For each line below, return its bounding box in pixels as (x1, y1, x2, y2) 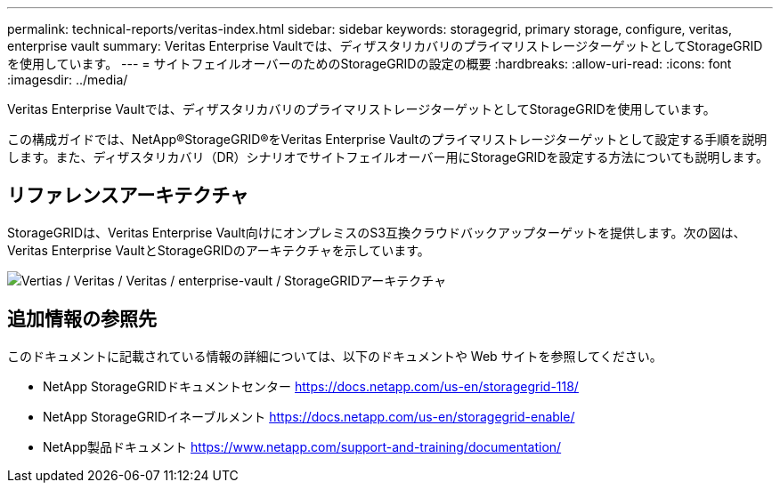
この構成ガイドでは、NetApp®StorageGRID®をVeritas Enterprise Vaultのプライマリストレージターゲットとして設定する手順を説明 (7, 132, 768, 147)
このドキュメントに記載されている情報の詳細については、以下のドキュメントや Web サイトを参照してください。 (7, 348, 662, 364)
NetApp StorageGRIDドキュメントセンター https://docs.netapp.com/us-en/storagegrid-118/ (43, 378, 579, 394)
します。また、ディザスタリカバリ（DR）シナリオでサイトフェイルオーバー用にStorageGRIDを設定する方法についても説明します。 (7, 149, 768, 165)
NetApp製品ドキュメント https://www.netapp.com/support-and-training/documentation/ (43, 438, 562, 454)
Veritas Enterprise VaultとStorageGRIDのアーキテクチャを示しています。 (7, 242, 430, 258)
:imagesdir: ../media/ (7, 72, 128, 87)
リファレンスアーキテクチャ (7, 184, 249, 207)
